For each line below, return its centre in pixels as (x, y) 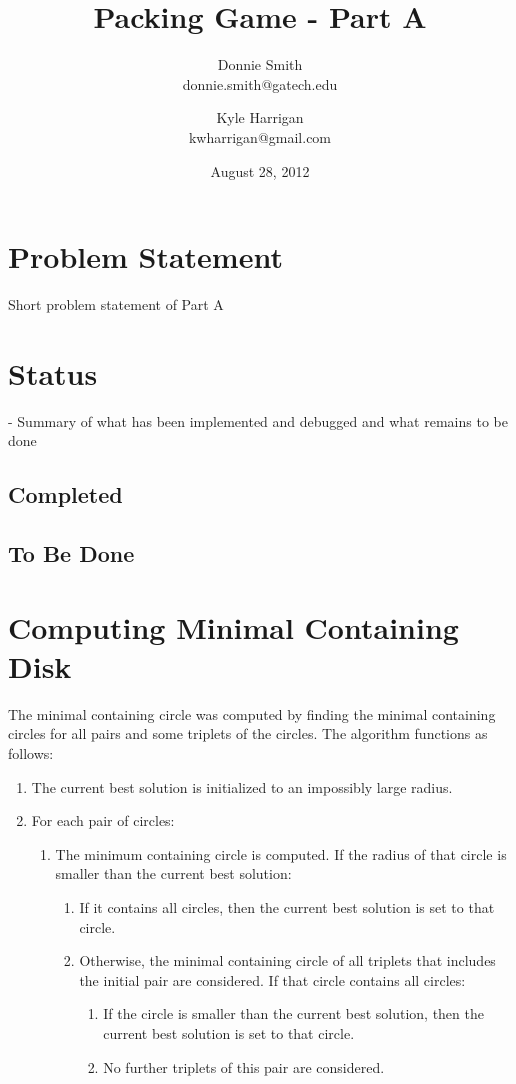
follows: (31, 753)
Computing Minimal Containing (233, 626)
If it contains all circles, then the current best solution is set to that (287, 906)
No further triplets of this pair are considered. (244, 1066)
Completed (65, 494)
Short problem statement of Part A (116, 304)
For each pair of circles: (103, 820)
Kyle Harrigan (260, 117)
